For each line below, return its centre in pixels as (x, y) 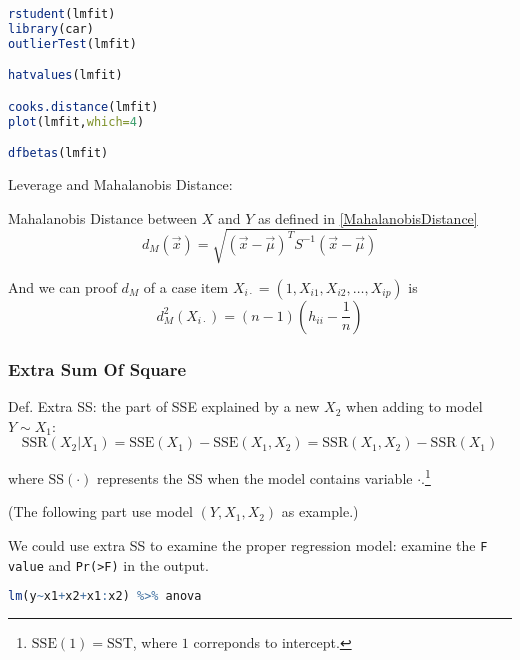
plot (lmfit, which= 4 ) (76, 121)
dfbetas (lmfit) (58, 153)
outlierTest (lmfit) (72, 43)
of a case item (186, 286)
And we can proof (62, 286)
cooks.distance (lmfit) (83, 106)
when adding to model (414, 406)
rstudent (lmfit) (62, 14)
